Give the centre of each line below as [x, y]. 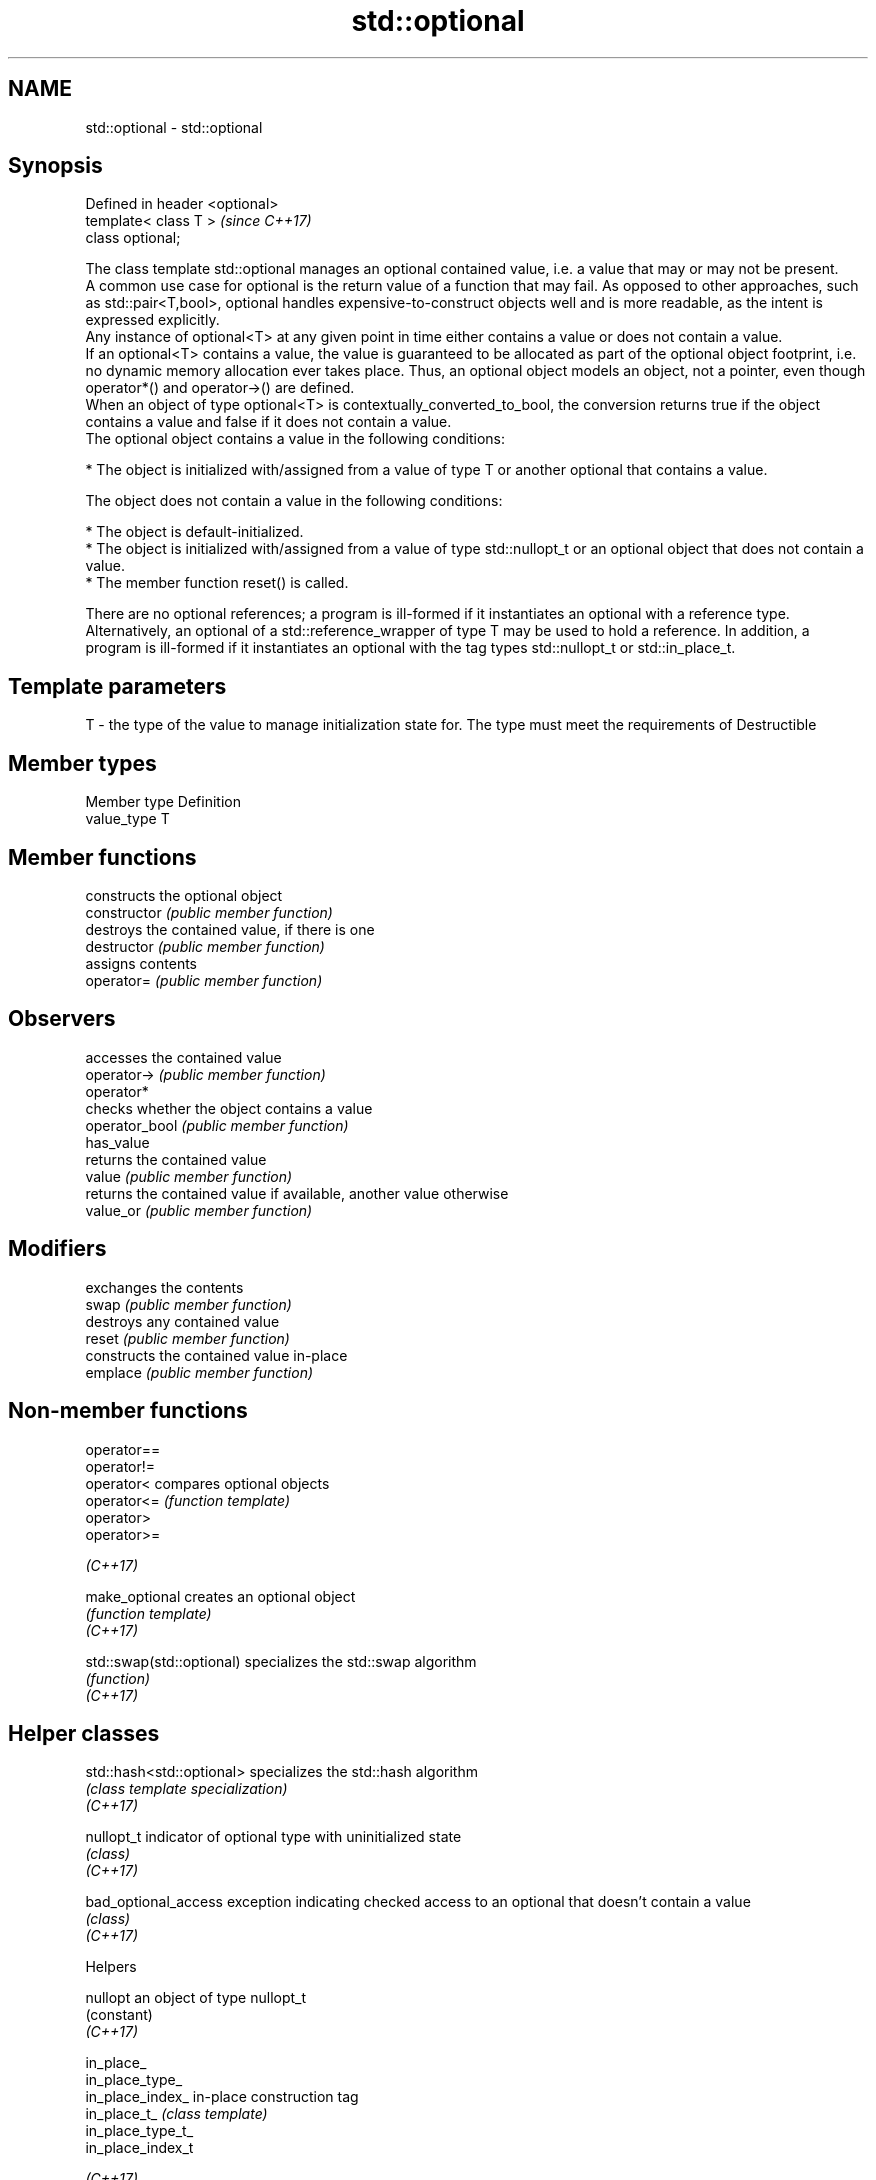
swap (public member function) [188, 1304]
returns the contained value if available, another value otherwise [297, 1193]
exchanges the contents [164, 1287]
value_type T [127, 819]
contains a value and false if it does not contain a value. [268, 422]
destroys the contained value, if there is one [230, 929]
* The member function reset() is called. [217, 583]
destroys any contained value [182, 1321]
